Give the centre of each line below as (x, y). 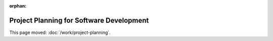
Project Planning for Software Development (79, 20)
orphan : (18, 6)
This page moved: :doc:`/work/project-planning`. (60, 32)
